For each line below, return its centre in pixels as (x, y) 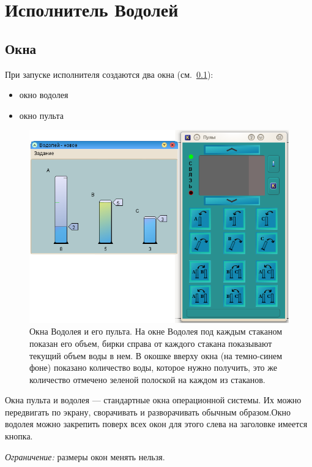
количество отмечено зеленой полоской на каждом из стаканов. (147, 379)
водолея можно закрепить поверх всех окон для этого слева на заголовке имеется (156, 424)
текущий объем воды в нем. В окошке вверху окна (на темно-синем (156, 355)
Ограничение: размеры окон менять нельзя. (85, 456)
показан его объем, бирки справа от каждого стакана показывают (151, 343)
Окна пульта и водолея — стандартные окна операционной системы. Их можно (153, 400)
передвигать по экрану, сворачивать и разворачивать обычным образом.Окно (148, 412)
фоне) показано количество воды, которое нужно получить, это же (153, 367)
